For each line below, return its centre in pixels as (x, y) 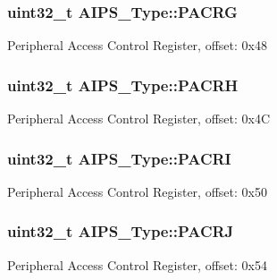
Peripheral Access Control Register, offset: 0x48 (137, 45)
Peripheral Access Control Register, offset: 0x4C (139, 119)
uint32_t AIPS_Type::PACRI (119, 158)
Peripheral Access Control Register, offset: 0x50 (137, 191)
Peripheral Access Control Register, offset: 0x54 (137, 264)
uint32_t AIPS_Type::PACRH (123, 85)
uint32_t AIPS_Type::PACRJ (121, 231)
